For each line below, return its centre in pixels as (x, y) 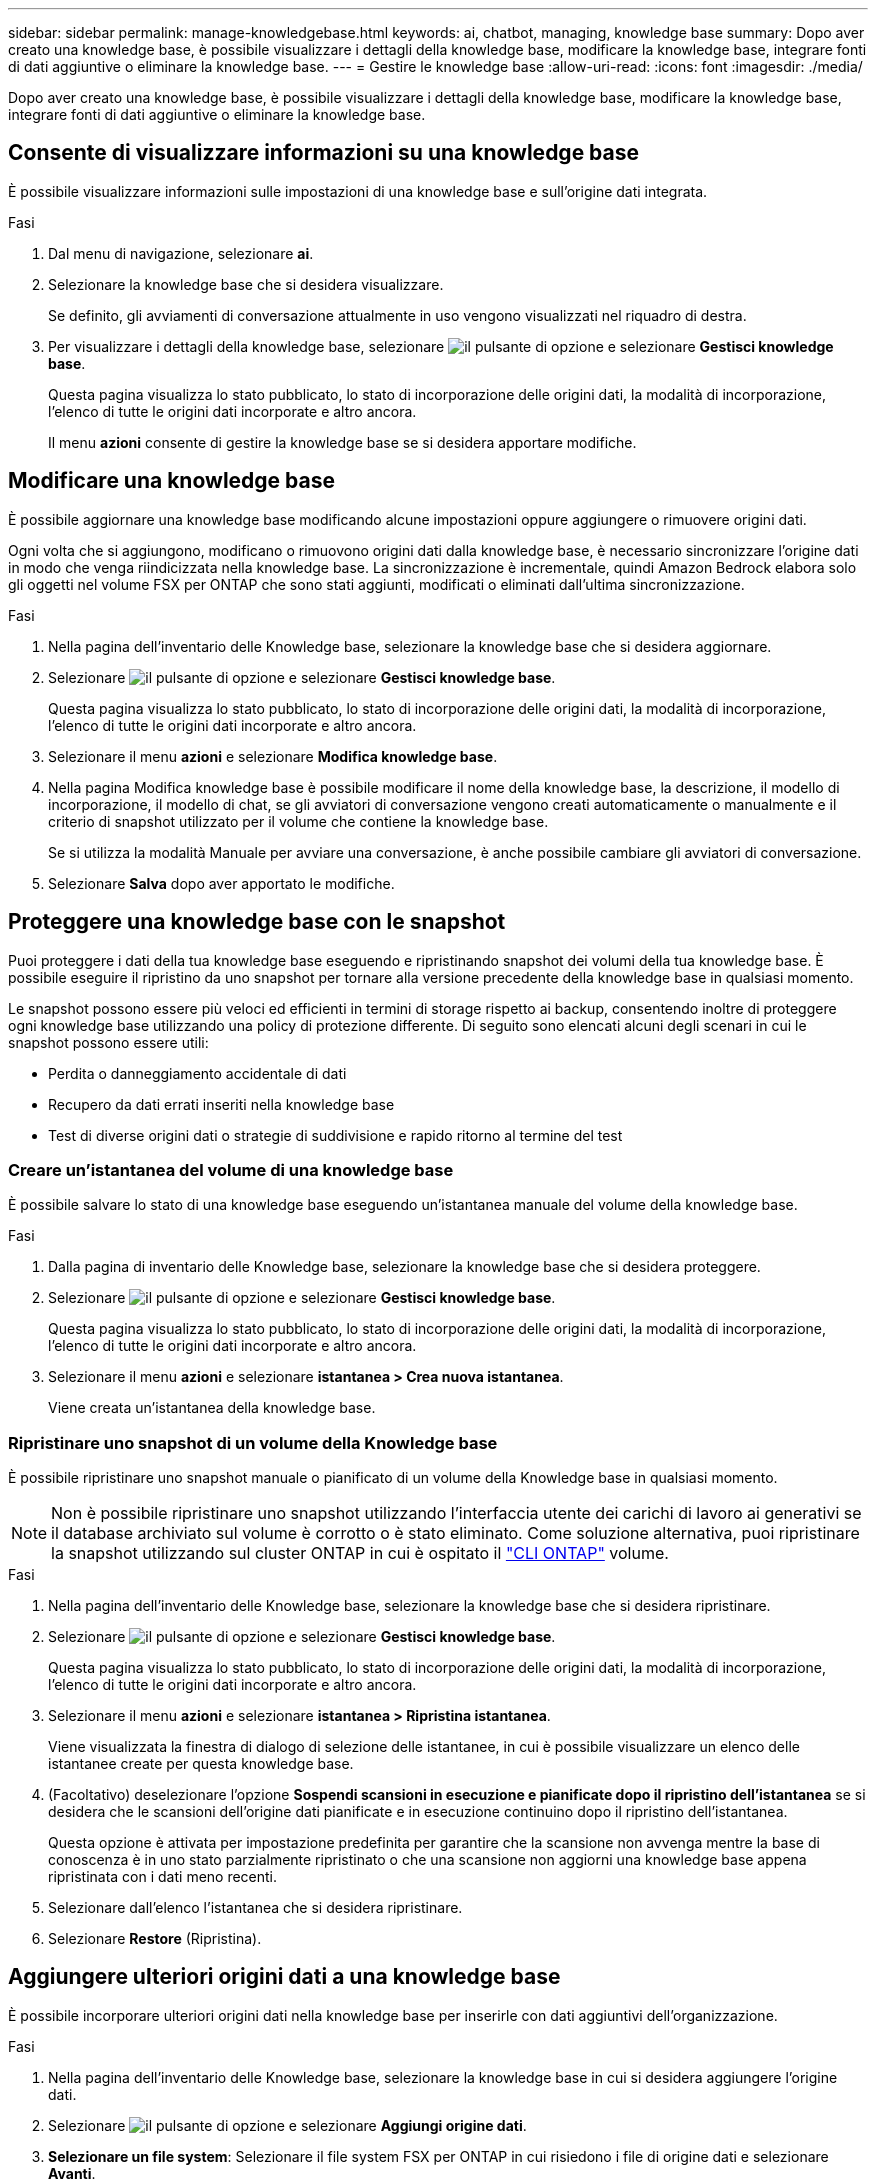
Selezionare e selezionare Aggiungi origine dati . (287, 2125)
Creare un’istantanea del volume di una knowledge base (231, 1169)
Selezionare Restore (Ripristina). (155, 1939)
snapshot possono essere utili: (108, 1042)
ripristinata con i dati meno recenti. (163, 1877)
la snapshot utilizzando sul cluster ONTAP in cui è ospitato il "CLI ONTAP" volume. (360, 1553)
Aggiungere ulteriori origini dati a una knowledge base (284, 1977)
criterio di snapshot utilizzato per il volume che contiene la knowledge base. (298, 821)
